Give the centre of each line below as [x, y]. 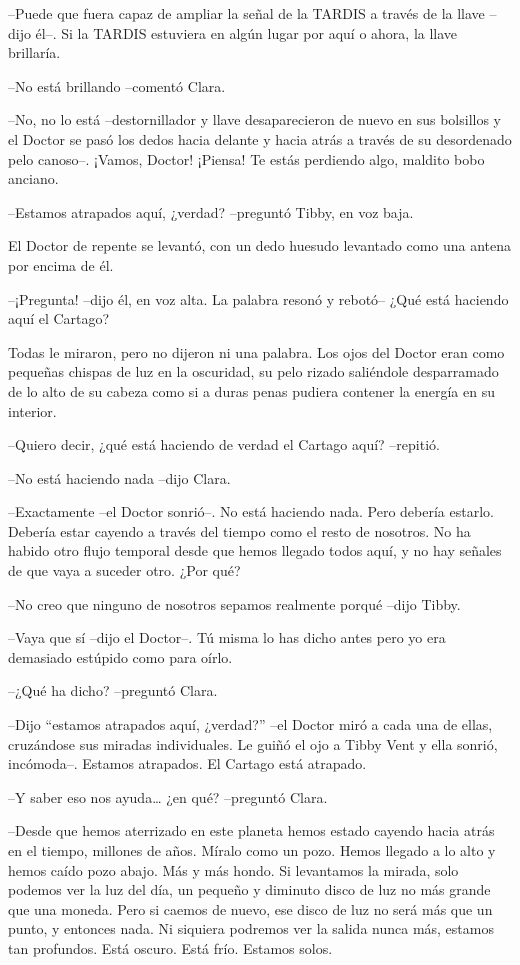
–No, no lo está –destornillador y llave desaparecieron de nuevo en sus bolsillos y [255, 119]
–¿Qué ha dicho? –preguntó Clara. [113, 690]
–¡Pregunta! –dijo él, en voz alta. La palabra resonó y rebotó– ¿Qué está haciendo [258, 298]
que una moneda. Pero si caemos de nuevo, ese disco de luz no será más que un [250, 908]
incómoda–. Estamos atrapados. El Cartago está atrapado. [187, 763]
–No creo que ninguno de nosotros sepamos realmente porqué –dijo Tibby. [234, 603]
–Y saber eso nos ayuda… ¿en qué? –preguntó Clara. [168, 796]
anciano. [33, 178]
